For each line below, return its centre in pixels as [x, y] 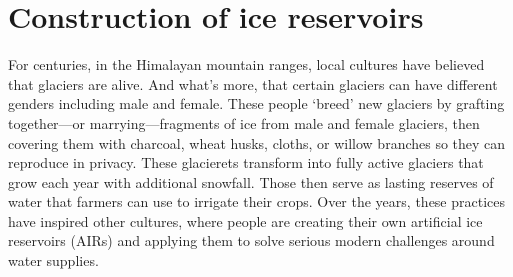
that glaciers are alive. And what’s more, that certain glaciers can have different [253, 83]
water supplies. [53, 260]
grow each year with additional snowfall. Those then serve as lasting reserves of [251, 181]
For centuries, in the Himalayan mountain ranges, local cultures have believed [246, 64]
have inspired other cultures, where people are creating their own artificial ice [245, 220]
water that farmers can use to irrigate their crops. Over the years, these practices [257, 201]
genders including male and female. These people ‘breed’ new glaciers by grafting [256, 103]
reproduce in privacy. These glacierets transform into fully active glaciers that [246, 162]
